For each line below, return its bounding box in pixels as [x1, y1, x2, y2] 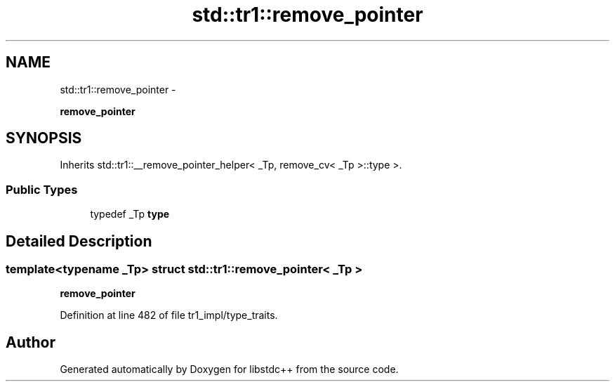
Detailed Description [6, 232, 152, 250]
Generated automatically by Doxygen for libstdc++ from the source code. [60, 363, 399, 376]
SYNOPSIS [6, 129, 82, 147]
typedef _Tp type [90, 208, 170, 221]
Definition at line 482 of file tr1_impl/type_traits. [60, 309, 278, 322]
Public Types [6, 182, 78, 197]
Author [6, 333, 55, 351]
